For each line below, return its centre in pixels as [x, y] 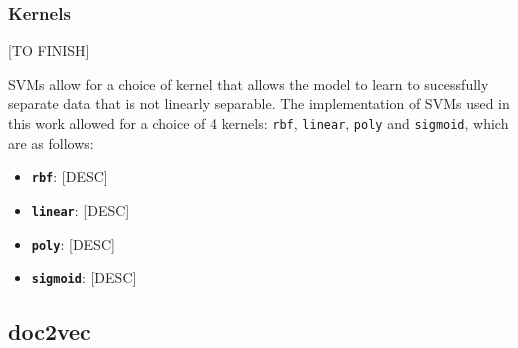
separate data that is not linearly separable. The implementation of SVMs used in [259, 103]
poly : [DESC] [73, 243]
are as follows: [51, 142]
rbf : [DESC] [69, 176]
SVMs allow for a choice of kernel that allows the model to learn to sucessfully [248, 83]
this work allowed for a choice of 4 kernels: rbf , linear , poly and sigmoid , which [258, 123]
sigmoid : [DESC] [84, 277]
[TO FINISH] [49, 50]
